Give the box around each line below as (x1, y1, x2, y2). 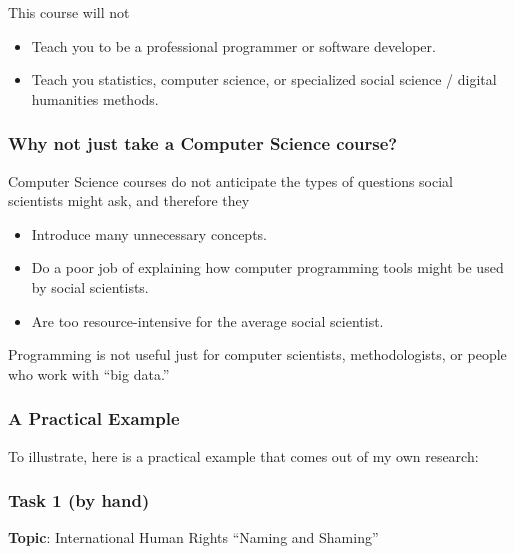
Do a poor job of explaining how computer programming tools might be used (31, 257, 504, 278)
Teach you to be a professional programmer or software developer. (31, 35, 436, 56)
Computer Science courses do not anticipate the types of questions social (8, 170, 454, 191)
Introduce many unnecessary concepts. (31, 223, 267, 244)
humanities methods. (31, 88, 159, 109)
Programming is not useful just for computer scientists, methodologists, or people (8, 344, 507, 365)
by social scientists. (31, 276, 149, 297)
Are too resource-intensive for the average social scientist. (31, 310, 384, 331)
